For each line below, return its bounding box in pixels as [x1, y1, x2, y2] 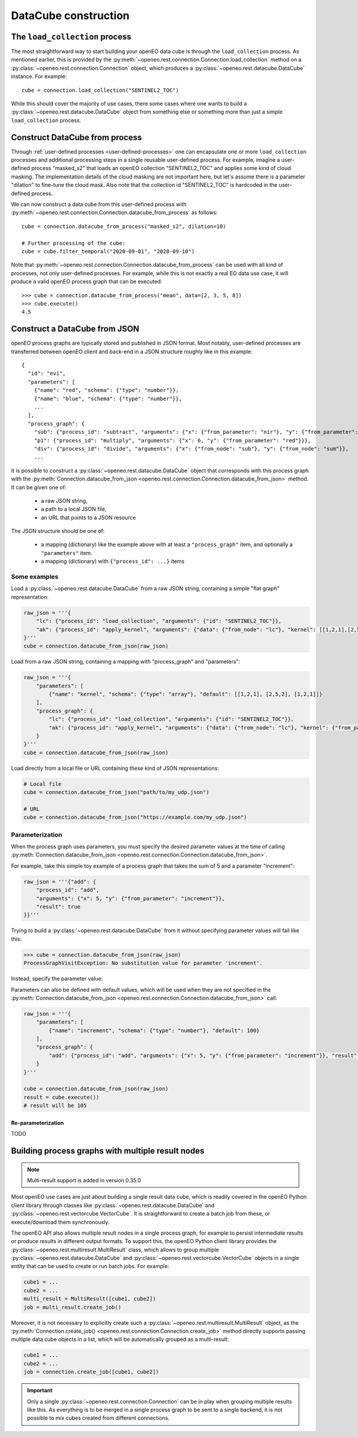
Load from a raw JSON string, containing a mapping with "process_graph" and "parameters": [11, 658, 240, 665]
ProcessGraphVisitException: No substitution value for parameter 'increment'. [23, 960, 263, 967]
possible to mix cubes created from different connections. [27, 1414, 170, 1421]
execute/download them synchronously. [11, 1218, 110, 1226]
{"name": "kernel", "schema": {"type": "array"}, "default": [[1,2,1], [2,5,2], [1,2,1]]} [48, 691, 323, 698]
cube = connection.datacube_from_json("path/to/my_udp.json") [23, 789, 209, 796]
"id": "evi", [27, 370, 66, 377]
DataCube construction [11, 9, 129, 22]
